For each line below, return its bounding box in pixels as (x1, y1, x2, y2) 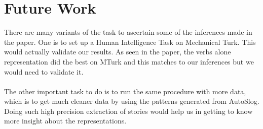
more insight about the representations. (4, 115, 127, 126)
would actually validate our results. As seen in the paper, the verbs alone (4, 46, 231, 57)
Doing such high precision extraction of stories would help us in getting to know (4, 105, 253, 116)
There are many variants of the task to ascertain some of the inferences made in (4, 27, 252, 37)
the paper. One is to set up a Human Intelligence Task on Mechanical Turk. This (4, 36, 256, 47)
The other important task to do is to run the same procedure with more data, (4, 86, 246, 96)
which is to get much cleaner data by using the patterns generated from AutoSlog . (4, 96, 259, 106)
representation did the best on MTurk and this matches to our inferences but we (4, 56, 254, 67)
